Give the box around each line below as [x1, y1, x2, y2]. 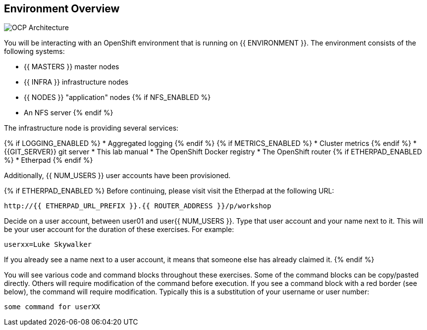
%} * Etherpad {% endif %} [4, 156, 93, 165]
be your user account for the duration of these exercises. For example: [4, 225, 234, 234]
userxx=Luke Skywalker [4, 240, 92, 249]
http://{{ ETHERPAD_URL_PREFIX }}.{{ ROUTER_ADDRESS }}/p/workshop [4, 202, 271, 210]
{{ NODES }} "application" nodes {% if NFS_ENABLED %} [24, 93, 211, 102]
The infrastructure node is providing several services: [4, 124, 179, 133]
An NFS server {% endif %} [24, 108, 113, 117]
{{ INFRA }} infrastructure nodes [24, 78, 129, 87]
